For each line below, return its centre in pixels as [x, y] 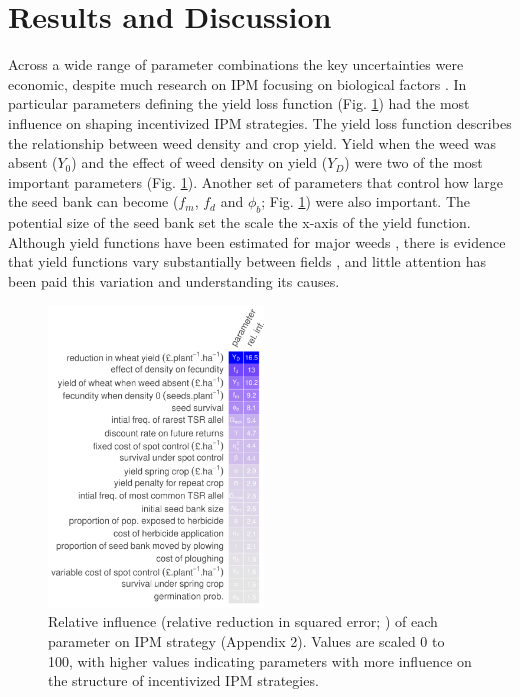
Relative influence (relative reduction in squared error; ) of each [243, 621]
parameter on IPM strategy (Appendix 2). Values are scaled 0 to [246, 641]
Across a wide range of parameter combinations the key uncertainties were [236, 64]
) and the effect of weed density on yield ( [199, 162]
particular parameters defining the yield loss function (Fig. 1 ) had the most [239, 103]
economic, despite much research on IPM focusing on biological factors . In [237, 83]
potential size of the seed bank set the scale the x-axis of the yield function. [239, 222]
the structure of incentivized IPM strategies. [183, 680]
